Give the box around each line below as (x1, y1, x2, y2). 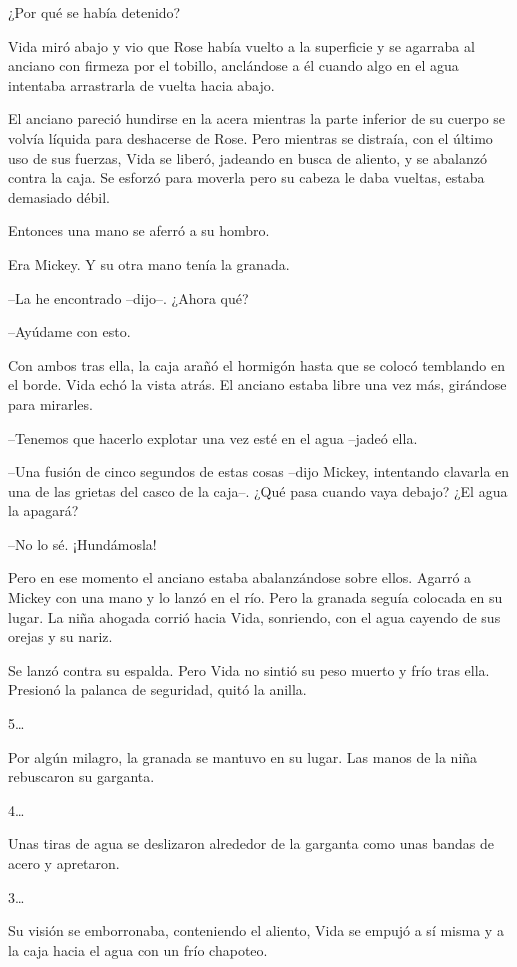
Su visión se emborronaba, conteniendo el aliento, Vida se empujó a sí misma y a (8, 920, 504, 941)
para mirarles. (8, 393, 93, 414)
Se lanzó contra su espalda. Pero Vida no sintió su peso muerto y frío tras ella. (8, 659, 490, 680)
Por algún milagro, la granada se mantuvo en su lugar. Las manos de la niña (8, 746, 478, 767)
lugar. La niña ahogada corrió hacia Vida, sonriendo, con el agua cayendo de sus (8, 606, 501, 627)
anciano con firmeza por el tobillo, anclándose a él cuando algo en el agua (8, 55, 459, 76)
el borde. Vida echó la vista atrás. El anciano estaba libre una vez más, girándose (8, 374, 507, 395)
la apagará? (8, 500, 79, 521)
